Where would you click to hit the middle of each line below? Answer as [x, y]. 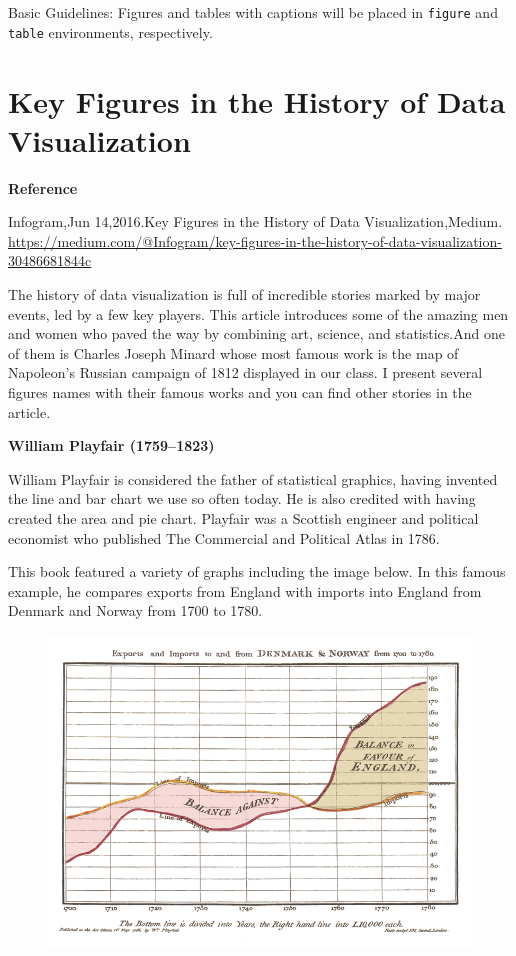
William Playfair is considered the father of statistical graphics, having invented [253, 478]
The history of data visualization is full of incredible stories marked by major [244, 294]
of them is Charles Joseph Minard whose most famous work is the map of [233, 352]
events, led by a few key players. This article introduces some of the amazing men [258, 313]
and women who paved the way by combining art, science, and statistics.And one [256, 333]
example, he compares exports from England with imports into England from [245, 590]
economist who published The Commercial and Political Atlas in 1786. [224, 537]
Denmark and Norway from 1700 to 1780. [135, 610]
